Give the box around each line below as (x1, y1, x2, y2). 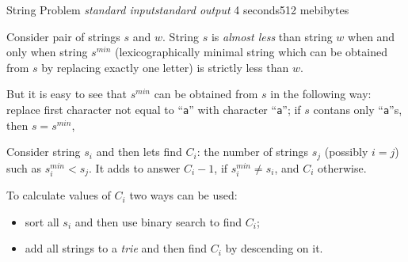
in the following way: (270, 85, 372, 102)
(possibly (324, 143, 368, 160)
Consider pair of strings (6, 28, 120, 44)
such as (6, 159, 42, 176)
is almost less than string (211, 28, 333, 44)
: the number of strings (196, 143, 308, 160)
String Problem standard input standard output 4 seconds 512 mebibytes (6, 2, 349, 17)
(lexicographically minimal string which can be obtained (114, 44, 387, 60)
